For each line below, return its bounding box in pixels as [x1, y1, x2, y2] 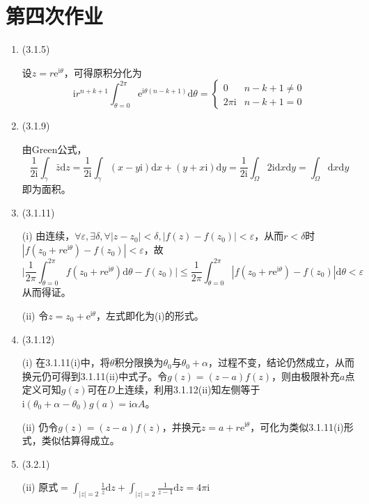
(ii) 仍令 [22, 419, 58, 434]
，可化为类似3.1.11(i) [250, 419, 344, 434]
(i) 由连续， [22, 228, 75, 243]
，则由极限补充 [271, 368, 340, 383]
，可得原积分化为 [63, 65, 142, 79]
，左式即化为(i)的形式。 [95, 308, 204, 322]
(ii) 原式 [22, 480, 58, 494]
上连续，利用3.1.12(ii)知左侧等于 [115, 382, 260, 397]
